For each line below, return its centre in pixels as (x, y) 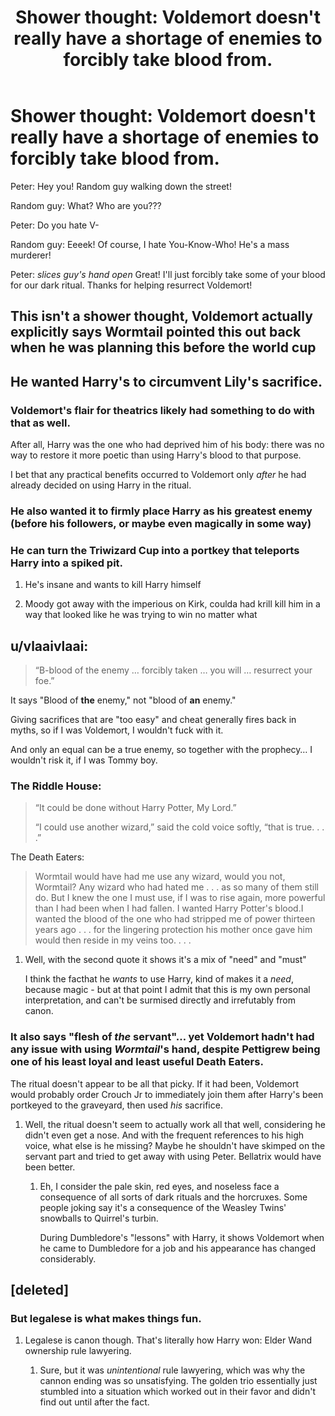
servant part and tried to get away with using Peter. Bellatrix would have (173, 1156)
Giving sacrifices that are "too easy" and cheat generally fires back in (153, 720)
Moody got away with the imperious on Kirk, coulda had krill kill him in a (172, 604)
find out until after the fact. (94, 1402)
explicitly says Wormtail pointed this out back (156, 332)
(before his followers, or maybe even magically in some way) (161, 523)
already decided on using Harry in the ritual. (101, 485)
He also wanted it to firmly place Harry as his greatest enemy (161, 511)
